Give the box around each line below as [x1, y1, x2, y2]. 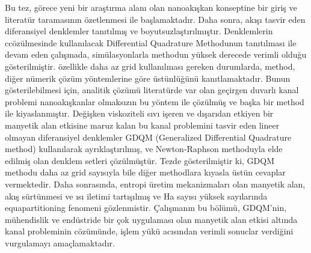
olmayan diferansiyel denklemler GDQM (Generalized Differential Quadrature [5, 130, 292, 143]
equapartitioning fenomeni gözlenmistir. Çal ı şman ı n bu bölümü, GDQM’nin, [5, 201, 287, 214]
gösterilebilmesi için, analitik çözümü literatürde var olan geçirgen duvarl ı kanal [5, 84, 299, 96]
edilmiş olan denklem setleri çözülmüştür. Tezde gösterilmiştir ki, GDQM [5, 154, 275, 166]
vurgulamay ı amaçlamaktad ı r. [5, 236, 115, 249]
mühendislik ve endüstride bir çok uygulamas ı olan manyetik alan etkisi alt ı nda [5, 213, 298, 225]
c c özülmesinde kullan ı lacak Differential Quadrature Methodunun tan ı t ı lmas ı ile [5, 36, 297, 49]
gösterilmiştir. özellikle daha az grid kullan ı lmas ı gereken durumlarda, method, [5, 59, 295, 72]
